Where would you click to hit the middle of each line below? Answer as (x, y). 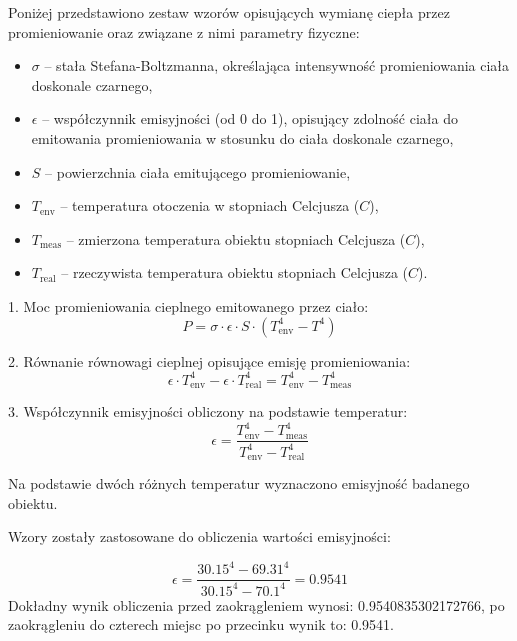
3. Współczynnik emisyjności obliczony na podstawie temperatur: (208, 411)
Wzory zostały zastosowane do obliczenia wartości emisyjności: (199, 536)
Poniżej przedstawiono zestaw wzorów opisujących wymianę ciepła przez (229, 12)
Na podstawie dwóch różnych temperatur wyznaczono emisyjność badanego (239, 483)
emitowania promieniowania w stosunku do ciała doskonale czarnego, (242, 137)
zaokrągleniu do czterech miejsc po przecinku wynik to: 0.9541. (201, 624)
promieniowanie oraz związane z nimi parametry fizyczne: (184, 31)
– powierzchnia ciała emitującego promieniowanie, (198, 171)
